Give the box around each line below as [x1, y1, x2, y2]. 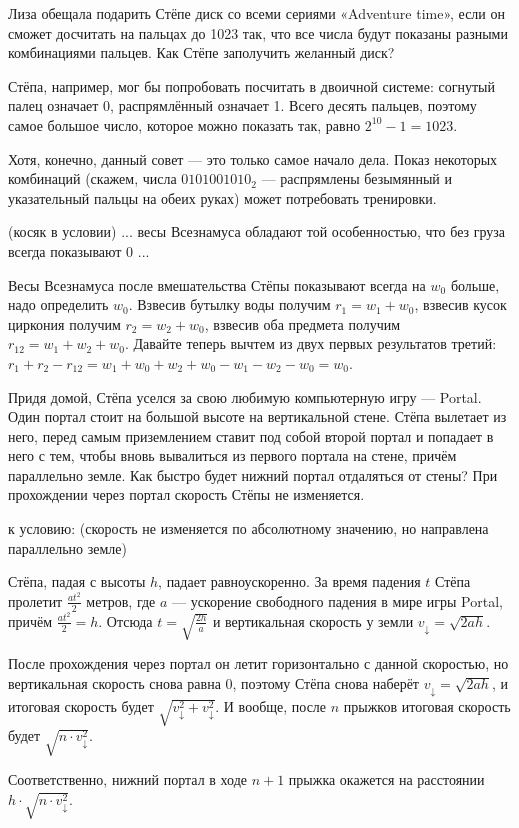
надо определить [8, 294, 109, 315]
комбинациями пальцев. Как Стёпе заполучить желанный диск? [8, 42, 395, 63]
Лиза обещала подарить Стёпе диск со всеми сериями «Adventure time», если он [8, 3, 505, 23]
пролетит [8, 590, 63, 611]
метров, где [86, 590, 156, 611]
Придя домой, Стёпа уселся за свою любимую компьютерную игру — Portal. [8, 386, 482, 407]
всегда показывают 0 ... [8, 240, 150, 261]
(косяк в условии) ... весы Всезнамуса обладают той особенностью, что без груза [8, 221, 506, 242]
